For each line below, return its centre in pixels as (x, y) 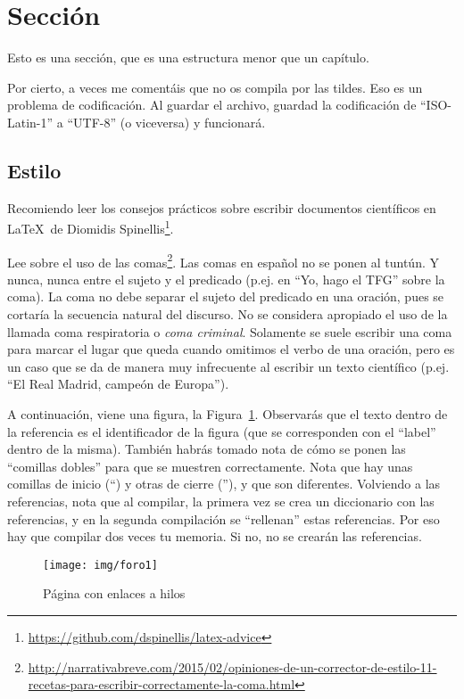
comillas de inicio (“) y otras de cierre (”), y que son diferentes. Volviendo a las (224, 484)
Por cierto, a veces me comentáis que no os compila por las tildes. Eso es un (215, 87)
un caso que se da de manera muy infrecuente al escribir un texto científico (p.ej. (228, 366)
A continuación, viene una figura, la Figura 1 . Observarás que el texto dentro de (228, 413)
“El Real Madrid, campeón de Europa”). (118, 384)
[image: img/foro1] (100, 565)
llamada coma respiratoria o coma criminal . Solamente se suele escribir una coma (230, 331)
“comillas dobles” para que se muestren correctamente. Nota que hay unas (210, 466)
